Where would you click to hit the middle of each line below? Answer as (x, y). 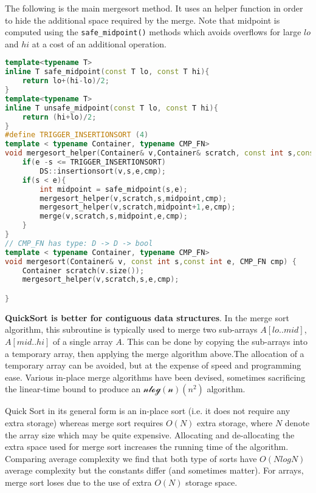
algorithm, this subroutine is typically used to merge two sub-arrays (131, 329)
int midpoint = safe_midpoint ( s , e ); (114, 189)
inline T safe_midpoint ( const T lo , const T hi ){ (107, 72)
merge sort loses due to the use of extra (78, 482)
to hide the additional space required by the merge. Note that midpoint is (143, 20)
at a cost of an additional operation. (99, 43)
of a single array (83, 342)
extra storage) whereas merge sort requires (84, 423)
